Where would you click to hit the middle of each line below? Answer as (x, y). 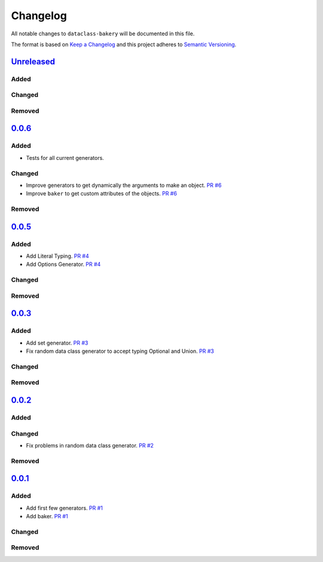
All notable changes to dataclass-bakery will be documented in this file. (103, 34)
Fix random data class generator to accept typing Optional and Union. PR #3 (120, 351)
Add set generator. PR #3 (57, 343)
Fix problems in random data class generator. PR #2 (90, 445)
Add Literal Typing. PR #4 (57, 256)
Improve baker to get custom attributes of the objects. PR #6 (102, 194)
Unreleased (33, 61)
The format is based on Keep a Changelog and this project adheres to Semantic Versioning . (124, 44)
